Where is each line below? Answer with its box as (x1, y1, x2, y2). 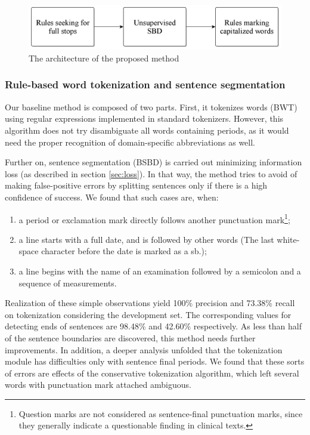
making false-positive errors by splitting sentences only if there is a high (5, 179, 268, 192)
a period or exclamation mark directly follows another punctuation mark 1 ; (18, 211, 290, 226)
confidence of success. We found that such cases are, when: (5, 190, 219, 203)
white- (277, 233, 300, 245)
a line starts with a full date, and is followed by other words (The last (18, 233, 274, 245)
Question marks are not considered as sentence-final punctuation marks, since (18, 407, 303, 419)
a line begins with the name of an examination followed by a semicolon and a (18, 264, 301, 277)
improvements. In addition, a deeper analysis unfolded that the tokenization (5, 343, 283, 356)
